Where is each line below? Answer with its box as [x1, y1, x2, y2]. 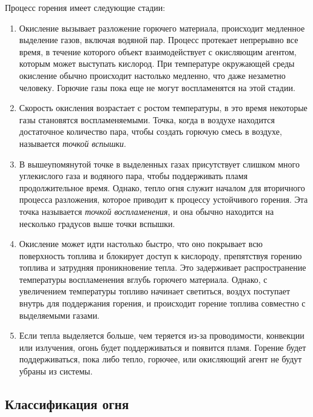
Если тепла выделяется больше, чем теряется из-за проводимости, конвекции [19, 329, 305, 342]
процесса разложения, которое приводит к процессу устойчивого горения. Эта [19, 193, 308, 206]
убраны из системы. [19, 365, 93, 378]
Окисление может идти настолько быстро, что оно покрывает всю [19, 237, 263, 250]
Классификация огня [5, 395, 129, 413]
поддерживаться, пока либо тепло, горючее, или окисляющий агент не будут [19, 353, 302, 365]
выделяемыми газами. [19, 308, 100, 321]
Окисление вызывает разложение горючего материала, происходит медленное [19, 21, 305, 34]
